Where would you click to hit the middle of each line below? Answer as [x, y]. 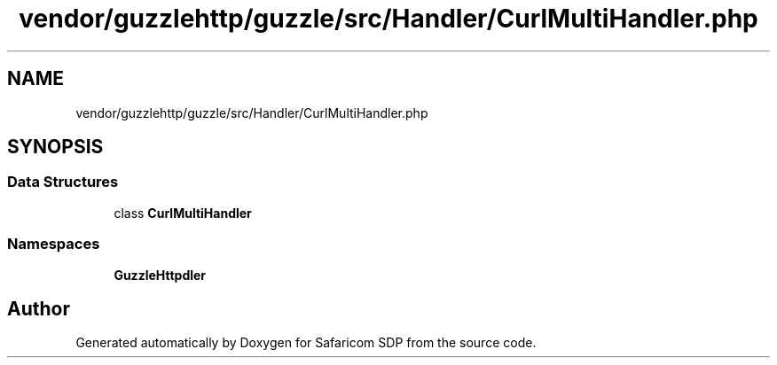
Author [39, 308]
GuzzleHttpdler [160, 275]
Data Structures [63, 182]
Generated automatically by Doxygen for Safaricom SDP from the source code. [306, 343]
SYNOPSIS [55, 147]
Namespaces [54, 244]
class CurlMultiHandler [183, 213]
